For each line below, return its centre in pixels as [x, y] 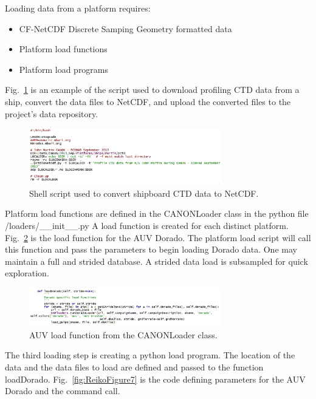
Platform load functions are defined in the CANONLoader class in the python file [157, 213]
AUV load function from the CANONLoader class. [123, 334]
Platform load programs [64, 69]
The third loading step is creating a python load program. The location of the [150, 355]
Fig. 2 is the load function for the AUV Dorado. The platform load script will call [158, 237]
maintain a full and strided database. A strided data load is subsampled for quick [156, 261]
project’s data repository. [52, 113]
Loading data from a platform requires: [78, 8]
